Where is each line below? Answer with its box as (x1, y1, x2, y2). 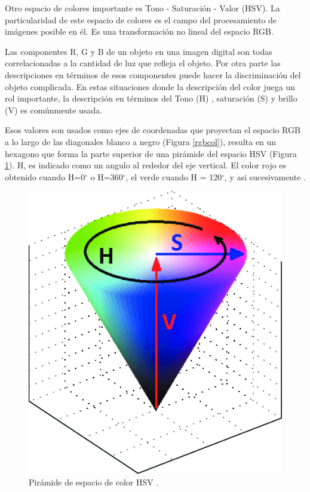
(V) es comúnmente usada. (5, 103, 103, 116)
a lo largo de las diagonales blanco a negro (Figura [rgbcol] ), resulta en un (5, 135, 277, 147)
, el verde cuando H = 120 (125, 170, 222, 183)
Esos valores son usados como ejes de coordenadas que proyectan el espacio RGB (5, 124, 300, 136)
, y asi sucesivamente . (225, 170, 306, 183)
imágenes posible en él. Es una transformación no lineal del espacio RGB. (5, 25, 274, 38)
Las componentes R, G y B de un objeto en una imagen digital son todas (5, 45, 272, 57)
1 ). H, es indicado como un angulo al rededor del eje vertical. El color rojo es (5, 159, 287, 171)
